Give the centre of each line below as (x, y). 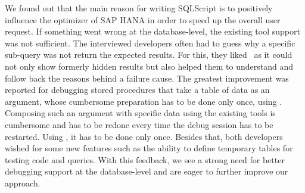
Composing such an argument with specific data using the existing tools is (140, 113)
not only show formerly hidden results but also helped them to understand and (149, 66)
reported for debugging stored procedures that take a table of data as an (137, 90)
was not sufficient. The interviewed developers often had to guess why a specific (150, 43)
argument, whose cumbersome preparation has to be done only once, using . (144, 101)
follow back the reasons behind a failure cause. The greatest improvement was (147, 78)
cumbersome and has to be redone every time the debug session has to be (139, 124)
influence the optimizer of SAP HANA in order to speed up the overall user (143, 19)
